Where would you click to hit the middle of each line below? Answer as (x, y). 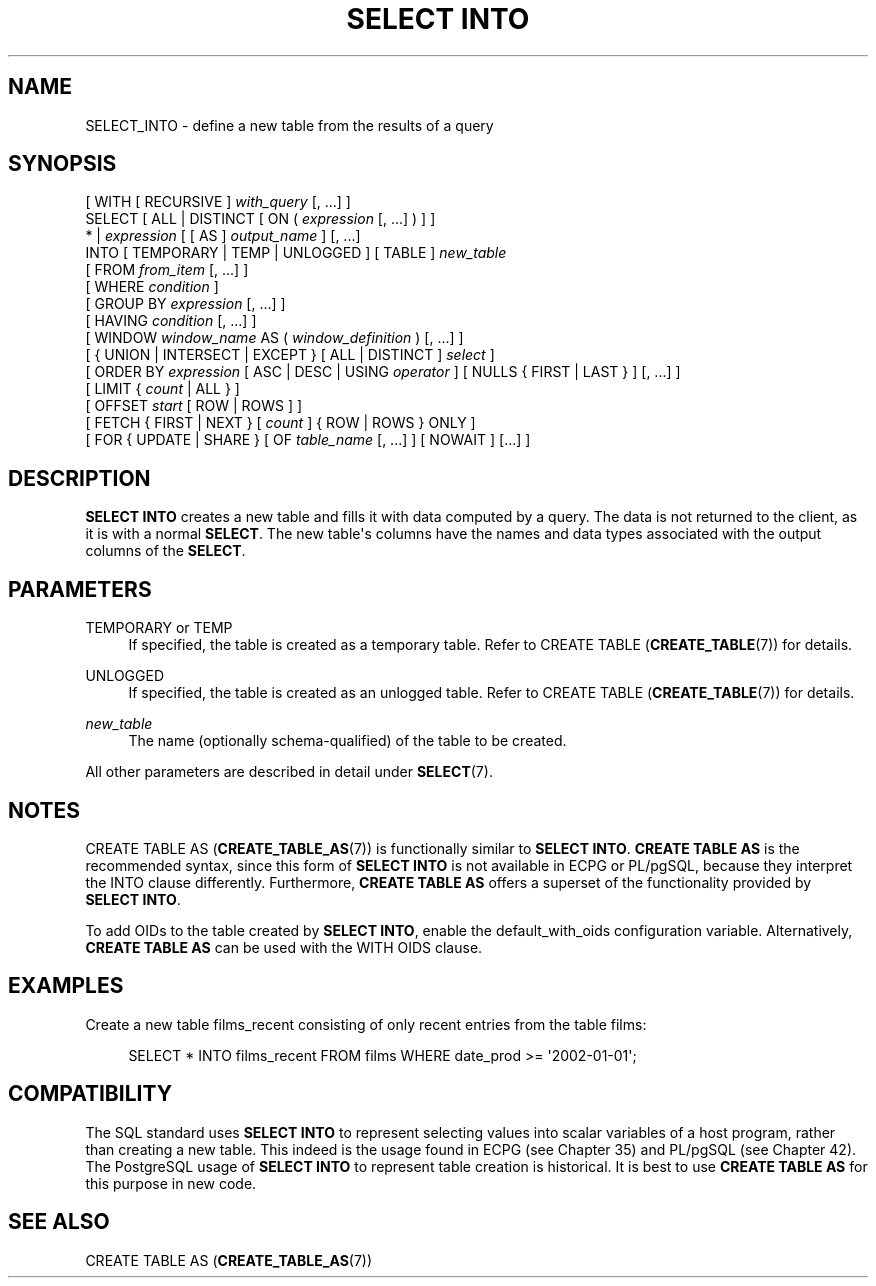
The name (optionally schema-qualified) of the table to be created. (347, 741)
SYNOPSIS (62, 164)
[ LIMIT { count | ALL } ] (162, 389)
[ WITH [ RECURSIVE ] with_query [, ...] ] (218, 202)
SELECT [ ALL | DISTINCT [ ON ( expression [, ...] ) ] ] (260, 219)
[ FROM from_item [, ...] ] (167, 270)
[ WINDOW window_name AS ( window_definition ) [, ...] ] (274, 338)
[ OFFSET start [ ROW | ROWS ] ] (194, 406)
